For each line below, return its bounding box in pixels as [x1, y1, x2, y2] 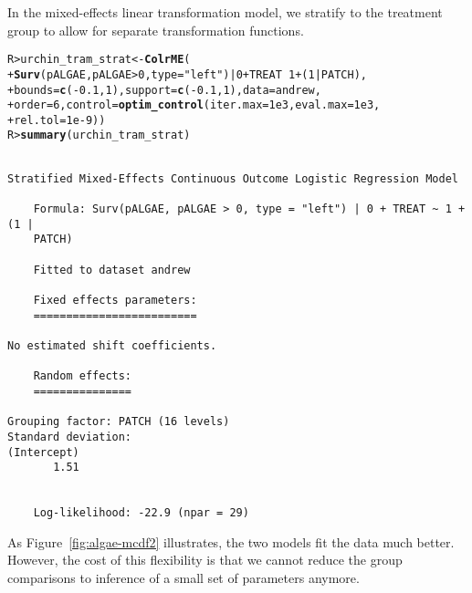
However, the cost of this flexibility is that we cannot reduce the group [7, 550, 403, 569]
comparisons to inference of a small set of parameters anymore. [7, 568, 360, 588]
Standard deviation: [7, 430, 132, 443]
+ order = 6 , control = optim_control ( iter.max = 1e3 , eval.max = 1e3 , [7, 99, 381, 112]
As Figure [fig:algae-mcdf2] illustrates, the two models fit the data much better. [7, 532, 455, 551]
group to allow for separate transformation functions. [7, 20, 304, 39]
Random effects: [33, 369, 132, 383]
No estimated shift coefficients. [7, 339, 217, 352]
